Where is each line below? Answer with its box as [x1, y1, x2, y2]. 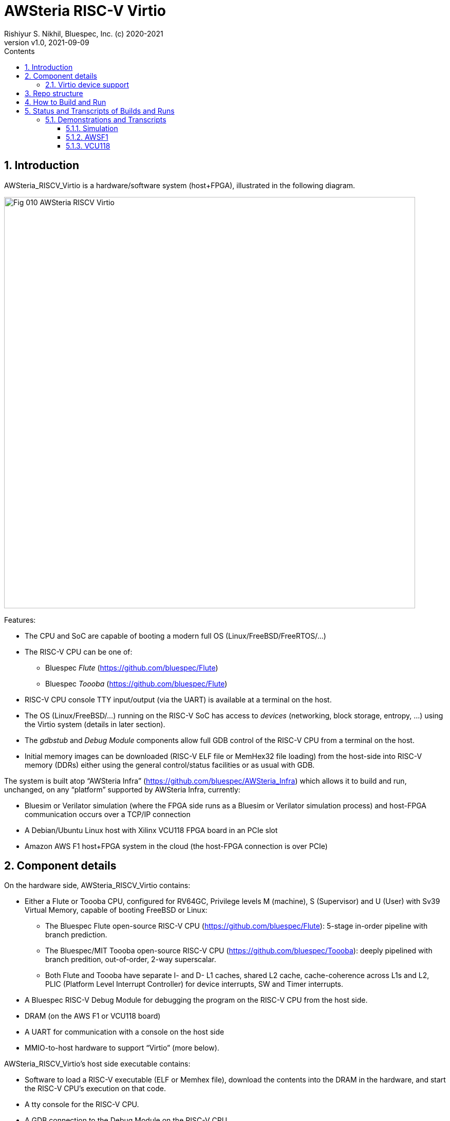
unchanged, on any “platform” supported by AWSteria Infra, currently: [4, 785, 240, 794]
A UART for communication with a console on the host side [25, 1027, 224, 1037]
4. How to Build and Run [25, 97, 106, 106]
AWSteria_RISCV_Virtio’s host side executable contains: [4, 1059, 191, 1069]
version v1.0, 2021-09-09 [4, 38, 89, 47]
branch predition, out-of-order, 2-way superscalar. [45, 955, 216, 964]
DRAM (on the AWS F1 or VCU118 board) [25, 1011, 161, 1021]
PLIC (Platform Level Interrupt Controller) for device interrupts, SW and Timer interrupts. [45, 980, 344, 989]
